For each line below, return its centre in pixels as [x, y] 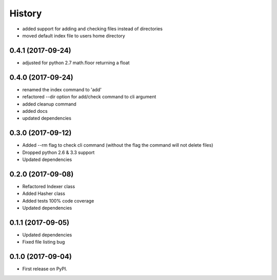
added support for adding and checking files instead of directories [92, 29]
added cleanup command [49, 104]
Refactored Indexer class [49, 186]
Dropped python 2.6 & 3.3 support [58, 152]
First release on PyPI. [45, 269]
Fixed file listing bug [44, 242]
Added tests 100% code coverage [58, 201]
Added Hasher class [44, 194]
